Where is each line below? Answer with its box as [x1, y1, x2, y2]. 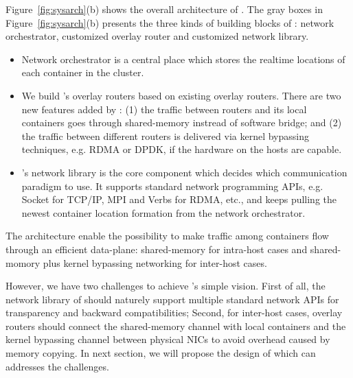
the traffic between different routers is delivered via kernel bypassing [21, 128, 309, 143]
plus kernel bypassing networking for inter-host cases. [43, 255, 267, 270]
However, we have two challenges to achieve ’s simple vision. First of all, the [5, 279, 326, 293]
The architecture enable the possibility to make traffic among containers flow [5, 228, 329, 243]
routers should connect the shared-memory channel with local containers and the [5, 318, 346, 333]
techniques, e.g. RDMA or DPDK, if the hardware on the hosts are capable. [21, 142, 342, 156]
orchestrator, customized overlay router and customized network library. [5, 29, 309, 43]
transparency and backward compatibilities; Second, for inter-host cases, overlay [5, 305, 343, 320]
